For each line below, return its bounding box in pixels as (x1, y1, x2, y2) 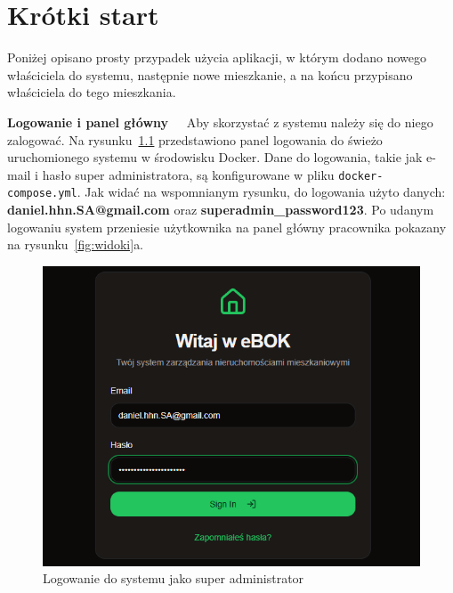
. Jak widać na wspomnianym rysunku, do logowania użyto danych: (77, 183, 446, 201)
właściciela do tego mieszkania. (7, 83, 176, 102)
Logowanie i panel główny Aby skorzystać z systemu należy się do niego (7, 112, 433, 131)
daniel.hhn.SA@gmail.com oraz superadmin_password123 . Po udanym (7, 200, 434, 218)
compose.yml (7, 187, 77, 200)
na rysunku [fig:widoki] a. (7, 235, 144, 254)
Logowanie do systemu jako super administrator (43, 569, 304, 588)
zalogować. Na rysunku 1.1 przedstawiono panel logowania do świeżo (7, 130, 383, 149)
